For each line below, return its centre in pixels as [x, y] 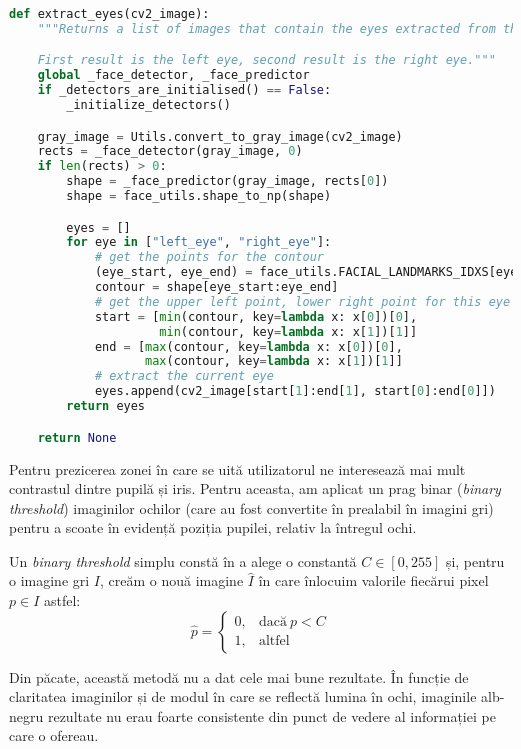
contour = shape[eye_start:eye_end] [216, 287]
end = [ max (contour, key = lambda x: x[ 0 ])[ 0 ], [248, 346]
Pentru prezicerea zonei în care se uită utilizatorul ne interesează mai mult [237, 468]
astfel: [62, 600]
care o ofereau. [54, 735]
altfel [274, 641]
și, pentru [475, 560]
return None [77, 437]
